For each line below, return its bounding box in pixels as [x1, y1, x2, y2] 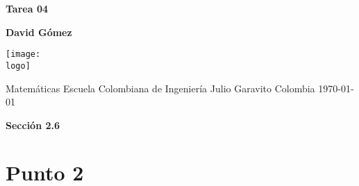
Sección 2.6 [6, 117, 60, 132]
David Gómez [6, 24, 72, 39]
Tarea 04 [6, 1, 48, 15]
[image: [6, 49, 41, 60]
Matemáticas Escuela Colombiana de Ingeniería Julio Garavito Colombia [6, 81, 315, 95]
